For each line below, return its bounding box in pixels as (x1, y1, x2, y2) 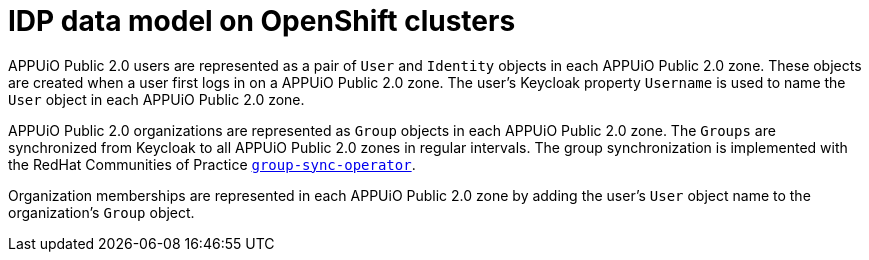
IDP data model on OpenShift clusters (8, 4, 516, 38)
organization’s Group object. (8, 203, 195, 221)
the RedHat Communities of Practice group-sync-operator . (8, 155, 416, 173)
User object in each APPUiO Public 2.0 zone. (8, 90, 305, 108)
